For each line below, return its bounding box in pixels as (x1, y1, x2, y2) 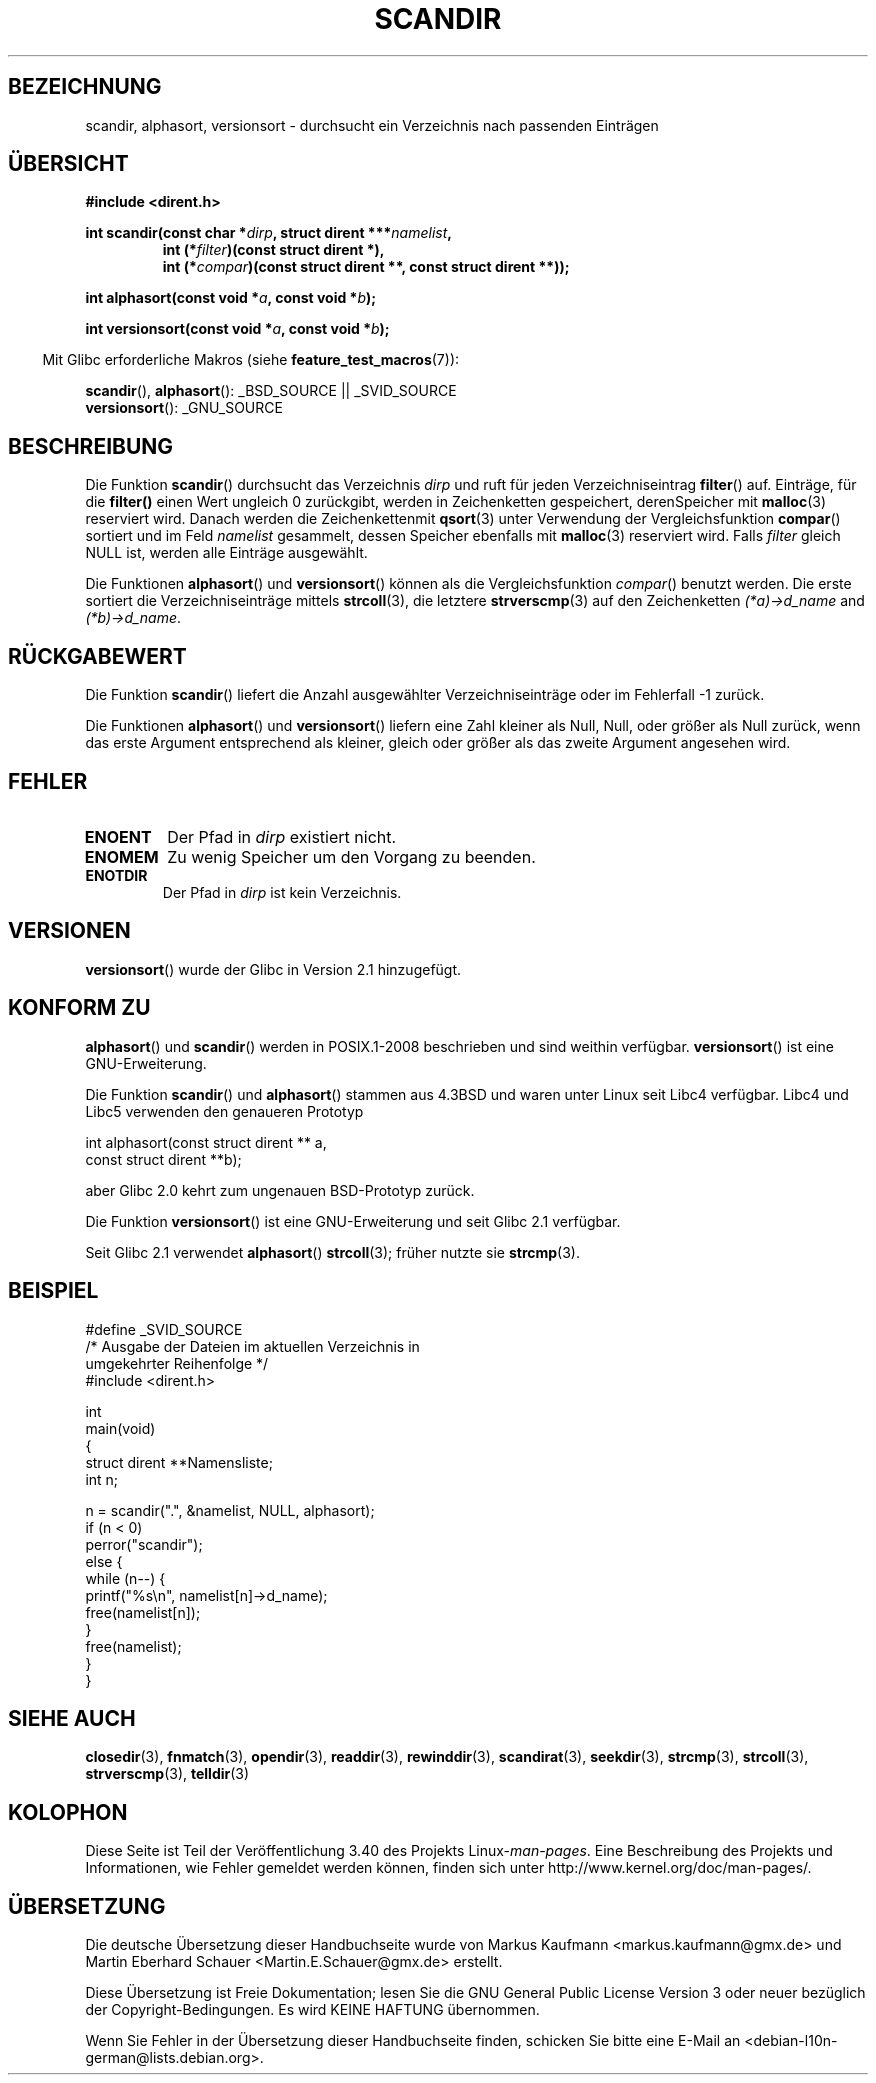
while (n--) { (85, 1569, 166, 1587)
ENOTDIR (85, 866, 148, 884)
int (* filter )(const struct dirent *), (162, 241, 385, 259)
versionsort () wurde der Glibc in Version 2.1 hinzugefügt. (85, 960, 462, 978)
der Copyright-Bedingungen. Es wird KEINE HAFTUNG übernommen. (85, 2001, 540, 2019)
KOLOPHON (8, 1799, 128, 1825)
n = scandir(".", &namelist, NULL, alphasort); (85, 1501, 375, 1519)
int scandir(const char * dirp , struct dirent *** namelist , (85, 224, 452, 242)
